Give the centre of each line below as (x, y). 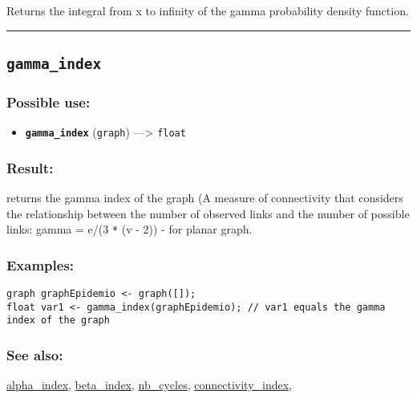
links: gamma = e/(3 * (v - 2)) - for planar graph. (130, 229)
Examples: (40, 264)
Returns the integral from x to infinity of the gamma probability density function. (208, 10)
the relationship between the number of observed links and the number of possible (208, 213)
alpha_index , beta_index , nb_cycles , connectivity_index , (150, 385)
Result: (30, 167)
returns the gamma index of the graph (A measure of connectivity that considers (205, 198)
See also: (35, 355)
